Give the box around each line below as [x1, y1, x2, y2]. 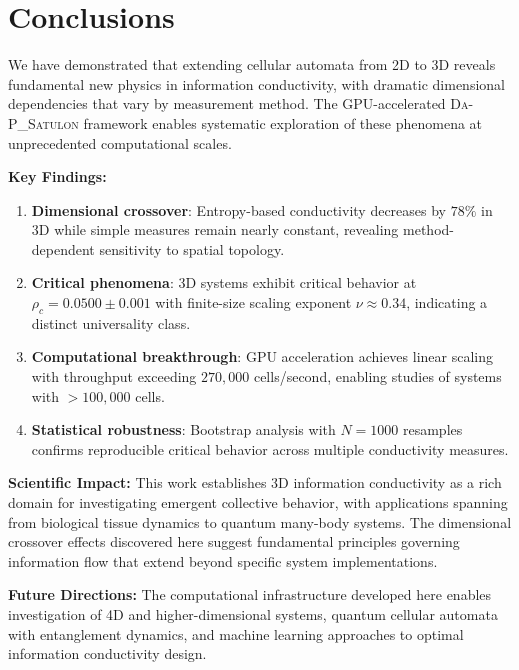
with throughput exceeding [31, 366, 197, 387]
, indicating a [406, 292, 488, 313]
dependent [31, 238, 95, 259]
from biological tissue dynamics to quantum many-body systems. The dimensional [8, 511, 512, 532]
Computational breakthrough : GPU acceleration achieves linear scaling [31, 346, 493, 367]
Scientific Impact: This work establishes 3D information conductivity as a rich [8, 472, 502, 493]
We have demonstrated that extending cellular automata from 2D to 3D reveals [8, 54, 496, 75]
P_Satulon [8, 112, 79, 133]
